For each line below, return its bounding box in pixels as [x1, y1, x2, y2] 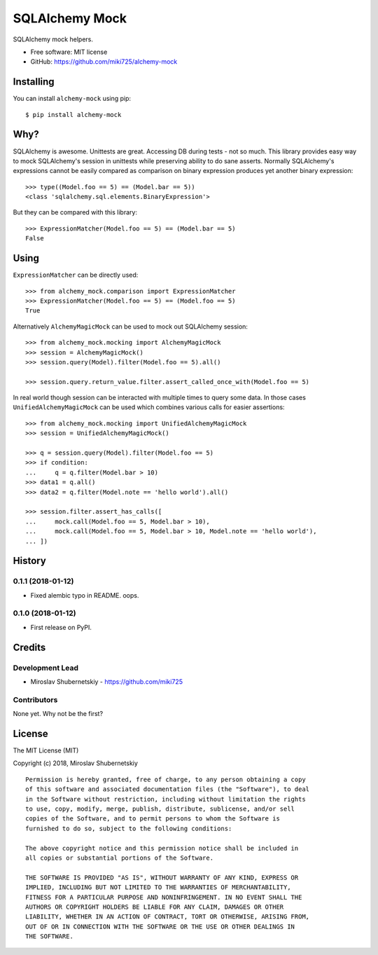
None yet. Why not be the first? [13, 710, 104, 718]
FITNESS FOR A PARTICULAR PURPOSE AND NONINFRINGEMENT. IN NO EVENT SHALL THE [25, 893, 302, 901]
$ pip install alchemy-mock [25, 111, 122, 118]
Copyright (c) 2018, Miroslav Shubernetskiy [13, 759, 138, 767]
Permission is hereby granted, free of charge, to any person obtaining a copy [25, 775, 306, 783]
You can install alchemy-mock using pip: [13, 95, 132, 103]
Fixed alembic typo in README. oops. [30, 591, 139, 599]
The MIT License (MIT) [13, 746, 79, 755]
